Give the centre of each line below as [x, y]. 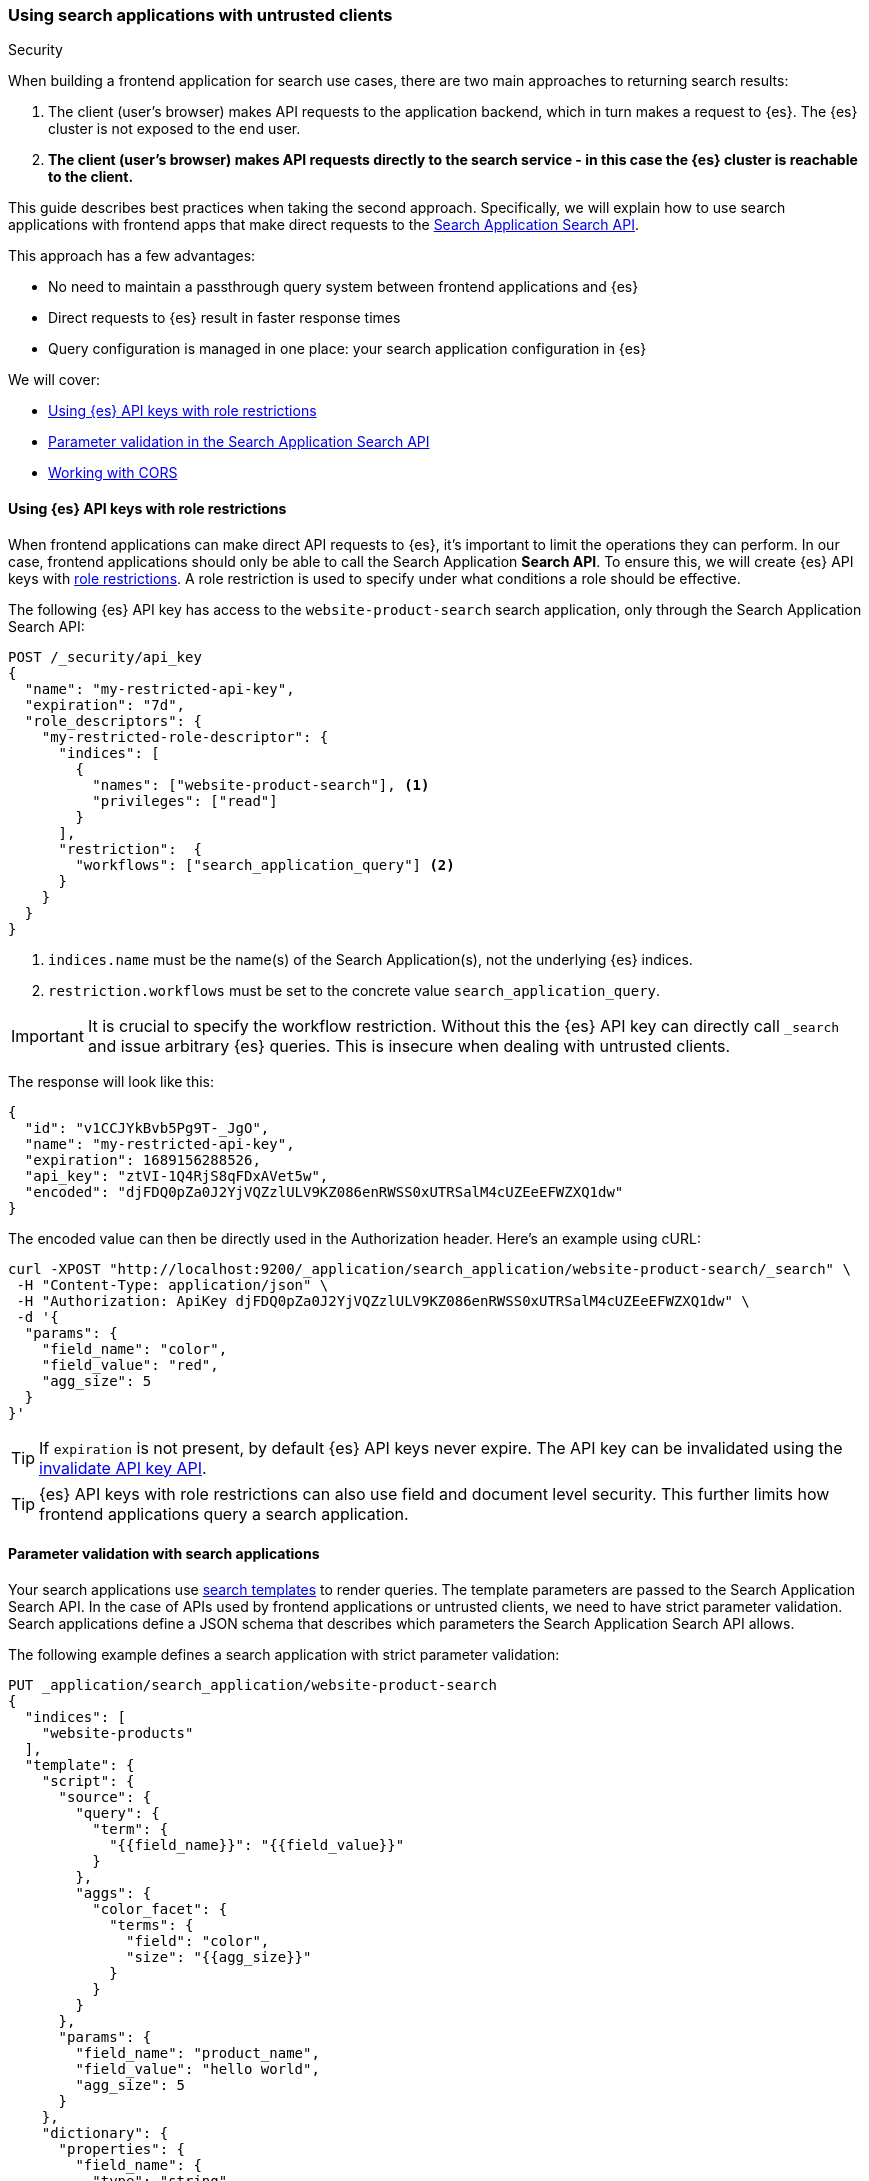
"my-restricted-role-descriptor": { [185, 736]
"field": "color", [198, 1940]
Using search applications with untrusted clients [200, 15]
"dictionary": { [105, 2132]
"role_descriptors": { [113, 720]
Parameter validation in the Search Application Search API [239, 442]
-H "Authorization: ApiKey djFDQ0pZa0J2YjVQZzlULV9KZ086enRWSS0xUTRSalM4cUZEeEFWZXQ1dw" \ [383, 1300]
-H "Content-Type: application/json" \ [172, 1284]
